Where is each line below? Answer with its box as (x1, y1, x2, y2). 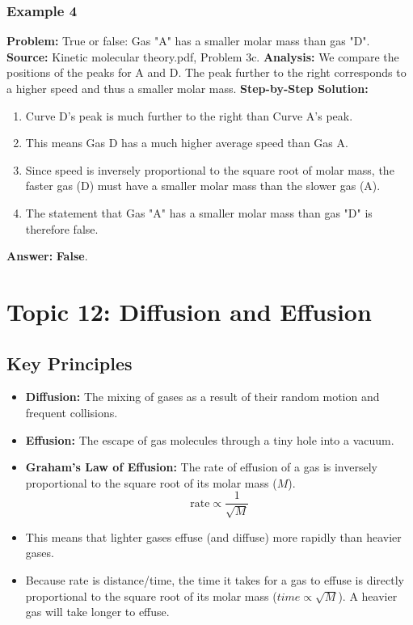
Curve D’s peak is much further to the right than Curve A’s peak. (25, 107, 353, 124)
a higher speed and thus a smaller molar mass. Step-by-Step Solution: (6, 80, 369, 96)
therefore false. (25, 220, 99, 237)
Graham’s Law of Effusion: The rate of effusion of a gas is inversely (25, 458, 377, 475)
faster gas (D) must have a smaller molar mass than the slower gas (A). (25, 177, 381, 194)
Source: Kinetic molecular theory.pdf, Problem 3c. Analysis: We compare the (6, 48, 399, 65)
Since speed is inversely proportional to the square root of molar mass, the (25, 161, 394, 178)
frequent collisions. (25, 403, 118, 420)
